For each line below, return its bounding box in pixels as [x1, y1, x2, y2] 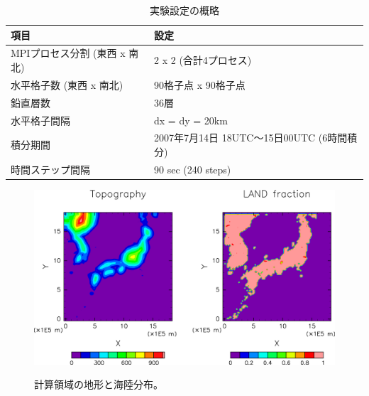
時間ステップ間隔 [11, 161, 90, 176]
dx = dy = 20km [154, 112, 228, 127]
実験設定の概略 [150, 3, 219, 17]
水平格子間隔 [11, 112, 70, 127]
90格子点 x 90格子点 [154, 77, 246, 92]
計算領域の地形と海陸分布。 [34, 377, 163, 392]
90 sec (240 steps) [154, 161, 231, 176]
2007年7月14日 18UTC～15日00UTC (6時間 [154, 130, 348, 145]
